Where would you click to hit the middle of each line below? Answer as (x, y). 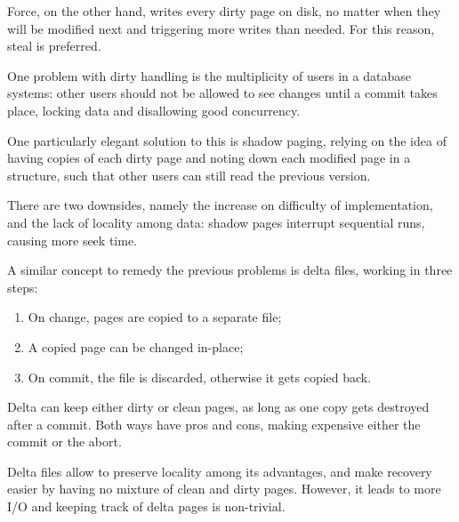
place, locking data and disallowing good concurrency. (154, 110)
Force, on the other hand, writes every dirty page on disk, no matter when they (224, 11)
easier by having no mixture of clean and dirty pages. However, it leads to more (224, 489)
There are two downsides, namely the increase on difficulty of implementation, (220, 205)
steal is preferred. (54, 46)
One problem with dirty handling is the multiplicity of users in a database (209, 75)
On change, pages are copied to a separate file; (155, 317)
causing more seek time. (72, 240)
